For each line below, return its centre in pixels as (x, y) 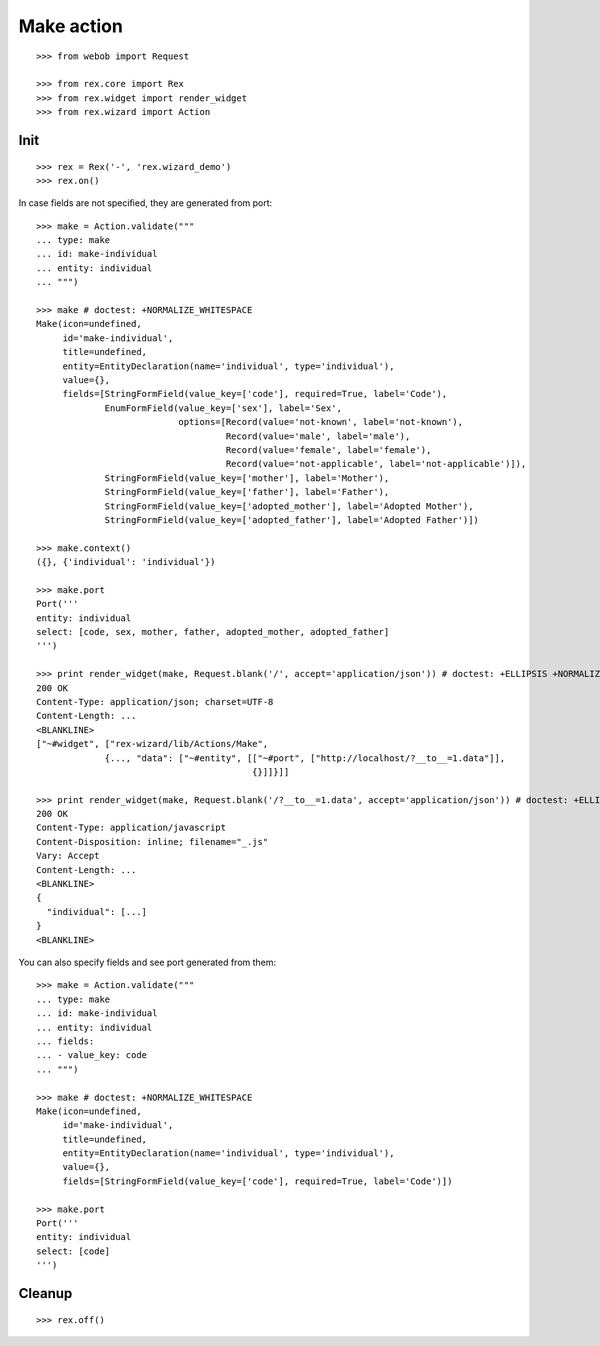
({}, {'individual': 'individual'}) (126, 562)
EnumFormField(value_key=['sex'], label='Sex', (223, 408)
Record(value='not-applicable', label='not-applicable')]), (376, 464)
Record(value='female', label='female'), (328, 449)
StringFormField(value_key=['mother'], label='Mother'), (247, 478)
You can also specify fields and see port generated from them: (147, 962)
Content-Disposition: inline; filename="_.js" (152, 841)
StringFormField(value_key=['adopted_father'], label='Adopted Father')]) (292, 519)
